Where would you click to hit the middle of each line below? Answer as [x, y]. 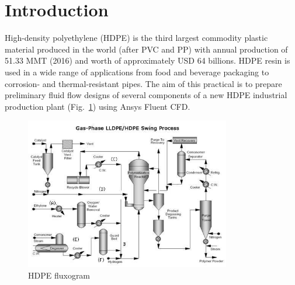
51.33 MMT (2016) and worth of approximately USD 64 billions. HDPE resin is [147, 60]
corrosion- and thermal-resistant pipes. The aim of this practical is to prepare [143, 83]
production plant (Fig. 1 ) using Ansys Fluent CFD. [98, 106]
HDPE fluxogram [59, 275]
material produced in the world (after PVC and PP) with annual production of [146, 49]
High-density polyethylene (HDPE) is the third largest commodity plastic [136, 38]
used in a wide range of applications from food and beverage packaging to [137, 72]
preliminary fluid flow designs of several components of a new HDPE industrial [146, 95]
